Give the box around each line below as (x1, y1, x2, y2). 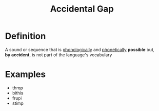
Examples (5, 69, 46, 80)
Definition (5, 31, 46, 42)
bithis (12, 90, 23, 95)
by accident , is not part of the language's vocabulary (5, 52, 112, 58)
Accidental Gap (50, 3, 114, 15)
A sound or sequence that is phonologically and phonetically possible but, (5, 47, 155, 52)
